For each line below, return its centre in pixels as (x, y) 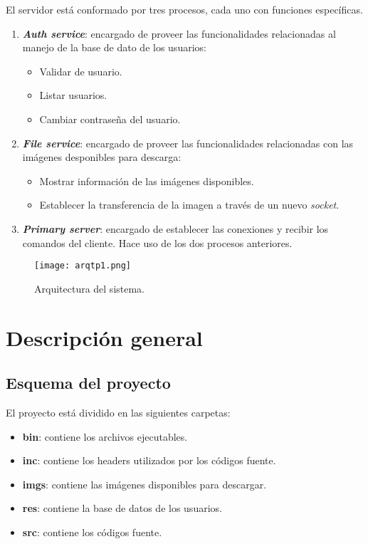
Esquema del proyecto (88, 383)
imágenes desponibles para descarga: (102, 157)
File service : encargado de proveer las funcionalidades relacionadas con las (188, 143)
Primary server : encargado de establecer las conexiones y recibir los (175, 228)
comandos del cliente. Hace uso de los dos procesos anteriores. (157, 242)
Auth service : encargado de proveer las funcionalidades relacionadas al (179, 33)
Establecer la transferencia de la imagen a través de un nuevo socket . (189, 205)
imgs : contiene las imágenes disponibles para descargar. (144, 484)
